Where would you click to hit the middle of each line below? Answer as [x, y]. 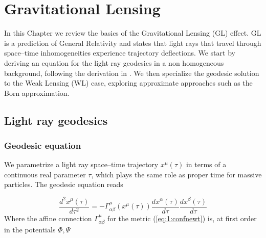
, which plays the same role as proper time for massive [176, 174]
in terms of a [206, 164]
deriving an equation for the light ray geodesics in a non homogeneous [114, 62]
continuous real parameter [45, 174]
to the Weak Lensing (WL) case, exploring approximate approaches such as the [128, 83]
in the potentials [30, 230]
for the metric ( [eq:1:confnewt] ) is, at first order [182, 218]
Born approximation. [37, 92]
